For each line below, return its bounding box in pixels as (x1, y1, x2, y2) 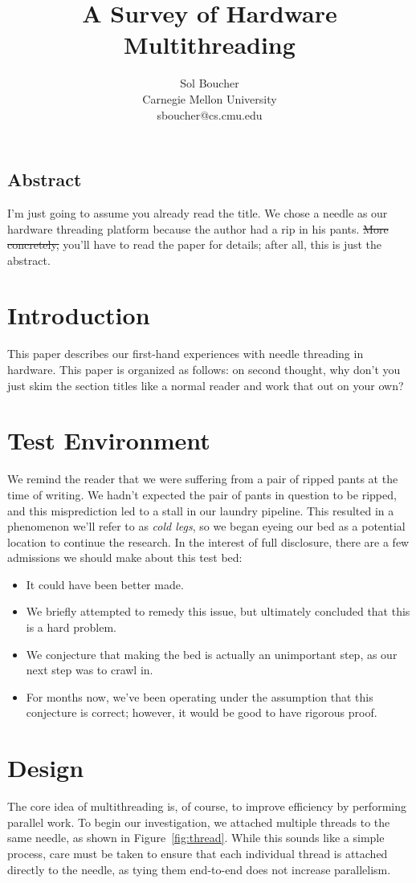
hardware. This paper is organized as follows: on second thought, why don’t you (7, 361, 401, 377)
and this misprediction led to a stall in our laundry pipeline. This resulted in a (7, 502, 394, 519)
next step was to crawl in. (26, 661, 153, 678)
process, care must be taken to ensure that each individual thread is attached (7, 844, 388, 861)
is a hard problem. (26, 619, 116, 636)
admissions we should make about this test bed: (7, 549, 243, 566)
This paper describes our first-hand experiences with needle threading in (7, 345, 364, 362)
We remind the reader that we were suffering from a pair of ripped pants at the (7, 470, 398, 487)
